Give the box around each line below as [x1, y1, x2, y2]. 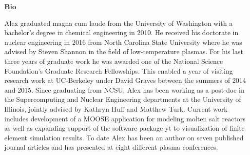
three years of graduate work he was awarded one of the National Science [4, 56, 223, 66]
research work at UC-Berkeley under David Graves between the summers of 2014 [4, 75, 246, 85]
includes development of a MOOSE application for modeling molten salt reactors [4, 113, 246, 123]
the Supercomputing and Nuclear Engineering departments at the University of [4, 94, 241, 104]
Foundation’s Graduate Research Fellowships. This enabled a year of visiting [4, 65, 233, 76]
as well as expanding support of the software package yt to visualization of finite [4, 123, 245, 133]
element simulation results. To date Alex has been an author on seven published [4, 132, 244, 142]
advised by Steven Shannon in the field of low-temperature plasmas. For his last [4, 46, 243, 57]
